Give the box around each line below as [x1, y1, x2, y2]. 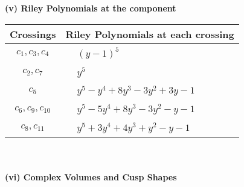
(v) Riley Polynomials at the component [5, 2, 176, 14]
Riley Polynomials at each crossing [65, 27, 234, 41]
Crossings [10, 27, 56, 41]
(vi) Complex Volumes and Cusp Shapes [5, 171, 177, 183]
